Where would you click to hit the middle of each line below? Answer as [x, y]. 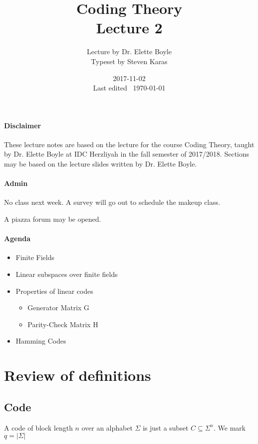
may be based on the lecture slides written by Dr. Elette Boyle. [100, 164]
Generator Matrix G [58, 308]
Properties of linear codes [54, 291]
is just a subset [166, 427]
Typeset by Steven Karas [129, 61]
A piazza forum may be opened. [53, 219]
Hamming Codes [41, 341]
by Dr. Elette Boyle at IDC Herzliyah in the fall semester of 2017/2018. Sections [127, 154]
